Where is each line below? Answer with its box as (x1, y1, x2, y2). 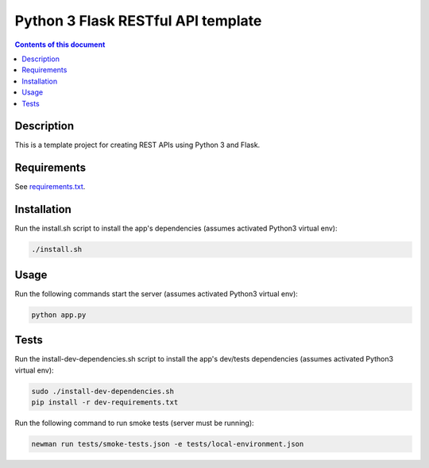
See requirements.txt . (14, 182, 86, 191)
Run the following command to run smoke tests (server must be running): (14, 418, 254, 427)
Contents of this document (14, 40, 106, 49)
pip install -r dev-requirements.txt (31, 397, 179, 407)
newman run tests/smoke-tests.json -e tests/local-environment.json (31, 439, 304, 448)
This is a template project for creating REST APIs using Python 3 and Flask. (14, 140, 261, 150)
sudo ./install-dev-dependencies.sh (31, 386, 175, 396)
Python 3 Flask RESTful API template (14, 12, 262, 29)
